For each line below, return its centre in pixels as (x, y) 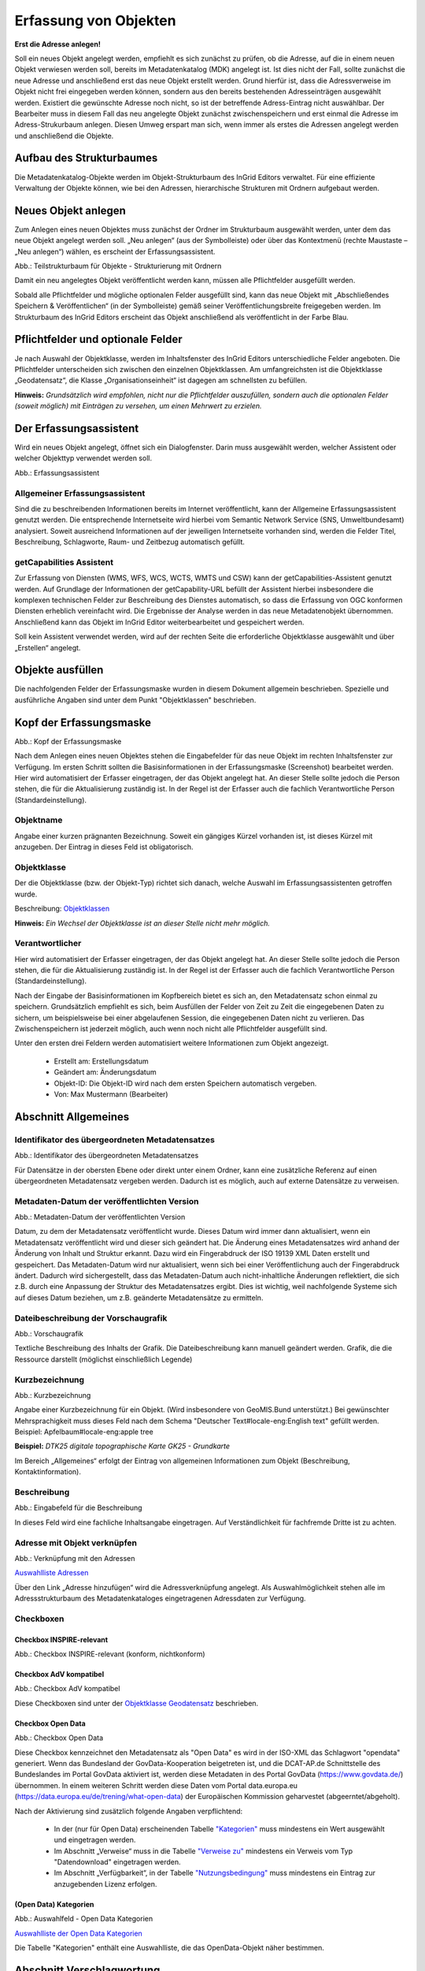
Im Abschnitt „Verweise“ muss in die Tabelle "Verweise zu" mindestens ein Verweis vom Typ (203, 1851)
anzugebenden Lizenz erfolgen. (105, 1883)
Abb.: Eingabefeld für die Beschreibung (78, 1508)
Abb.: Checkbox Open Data (59, 1738)
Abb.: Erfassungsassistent (57, 472)
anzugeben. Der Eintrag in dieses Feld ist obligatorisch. (104, 847)
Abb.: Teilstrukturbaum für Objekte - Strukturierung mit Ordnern (118, 266)
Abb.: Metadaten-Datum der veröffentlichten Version (100, 1217)
